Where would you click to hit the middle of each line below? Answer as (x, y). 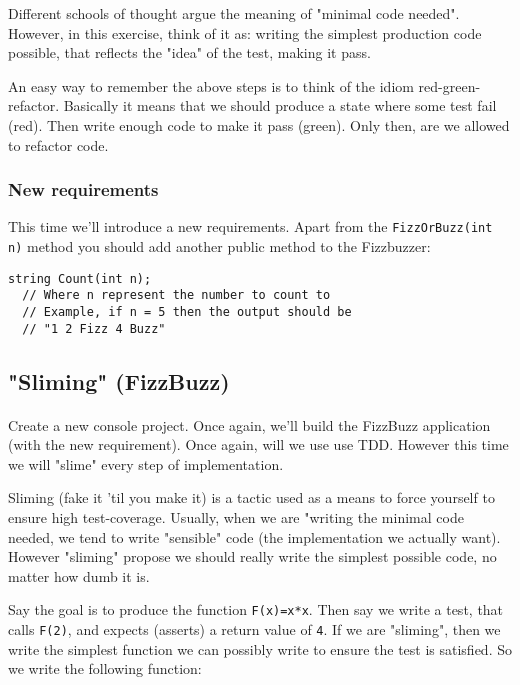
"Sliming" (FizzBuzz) (119, 380)
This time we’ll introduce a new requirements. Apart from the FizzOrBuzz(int (250, 226)
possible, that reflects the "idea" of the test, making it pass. (189, 52)
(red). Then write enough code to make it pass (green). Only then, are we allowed (259, 124)
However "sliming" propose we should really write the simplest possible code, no (252, 556)
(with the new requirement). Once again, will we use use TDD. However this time (258, 444)
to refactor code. (58, 144)
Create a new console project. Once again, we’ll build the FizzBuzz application (249, 424)
